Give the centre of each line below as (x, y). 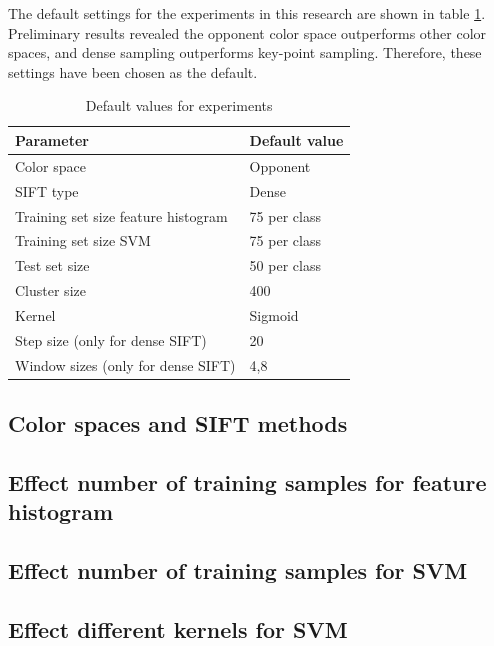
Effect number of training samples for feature (247, 481)
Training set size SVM (83, 240)
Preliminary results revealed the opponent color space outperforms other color (247, 32)
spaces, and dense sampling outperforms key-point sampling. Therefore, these (245, 52)
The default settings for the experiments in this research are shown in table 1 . (247, 13)
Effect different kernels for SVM (178, 628)
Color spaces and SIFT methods (178, 423)
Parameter (52, 139)
